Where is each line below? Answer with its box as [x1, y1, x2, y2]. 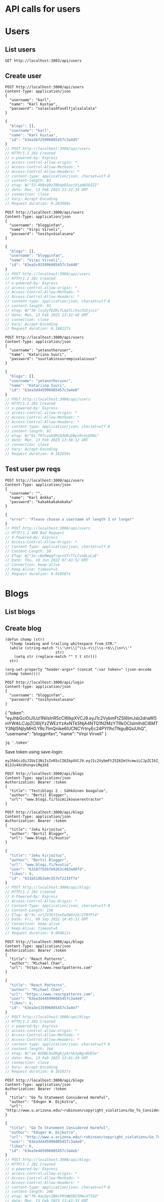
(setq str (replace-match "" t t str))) [14, 654, 97, 659]
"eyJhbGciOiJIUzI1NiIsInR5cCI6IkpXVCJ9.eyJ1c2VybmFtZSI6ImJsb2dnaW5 [5, 715, 157, 721]
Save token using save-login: [5, 749, 63, 755]
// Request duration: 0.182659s [5, 451, 71, 456]
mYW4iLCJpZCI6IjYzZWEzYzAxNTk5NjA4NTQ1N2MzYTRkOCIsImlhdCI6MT [5, 721, 158, 726]
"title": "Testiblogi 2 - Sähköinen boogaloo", [9, 788, 108, 794]
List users [5, 45, 36, 53]
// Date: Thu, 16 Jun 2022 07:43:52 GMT [5, 558, 89, 563]
